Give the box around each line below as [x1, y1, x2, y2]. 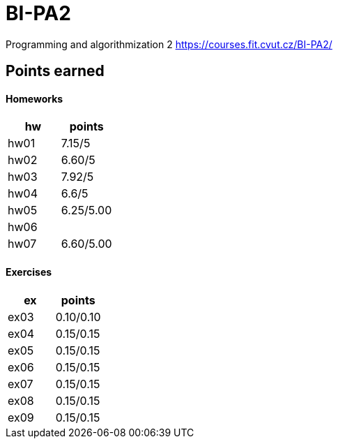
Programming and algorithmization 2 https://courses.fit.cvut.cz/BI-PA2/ [6, 38, 332, 50]
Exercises [6, 266, 52, 278]
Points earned [6, 62, 105, 80]
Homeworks [6, 92, 63, 105]
